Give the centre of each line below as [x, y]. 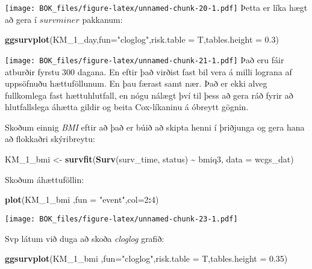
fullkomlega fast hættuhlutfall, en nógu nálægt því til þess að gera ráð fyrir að [149, 95]
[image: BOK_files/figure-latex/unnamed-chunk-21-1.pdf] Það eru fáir [145, 59]
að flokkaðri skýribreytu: [50, 139]
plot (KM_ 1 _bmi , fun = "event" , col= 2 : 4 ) [82, 199]
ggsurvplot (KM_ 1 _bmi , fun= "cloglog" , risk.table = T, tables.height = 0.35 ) [146, 258]
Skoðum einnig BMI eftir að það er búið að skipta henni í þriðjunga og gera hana [155, 127]
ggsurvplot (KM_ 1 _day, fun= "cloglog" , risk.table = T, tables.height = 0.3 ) [142, 39]
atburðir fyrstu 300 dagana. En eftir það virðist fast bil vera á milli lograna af [148, 71]
